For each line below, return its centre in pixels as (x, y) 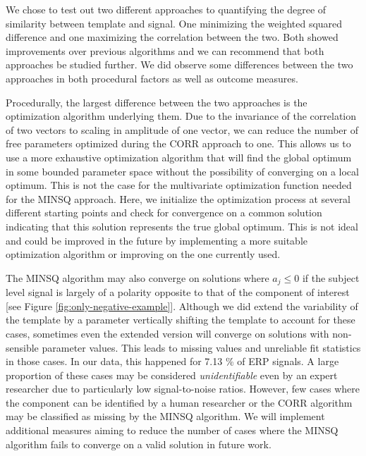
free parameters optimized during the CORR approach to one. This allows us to (178, 143)
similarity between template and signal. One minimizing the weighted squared (174, 23)
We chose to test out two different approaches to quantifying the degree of (166, 9)
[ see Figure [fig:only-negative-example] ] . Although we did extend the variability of (182, 306)
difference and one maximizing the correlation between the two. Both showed (172, 37)
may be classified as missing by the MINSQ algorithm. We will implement (165, 416)
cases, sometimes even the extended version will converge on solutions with (167, 333)
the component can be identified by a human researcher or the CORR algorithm (179, 402)
